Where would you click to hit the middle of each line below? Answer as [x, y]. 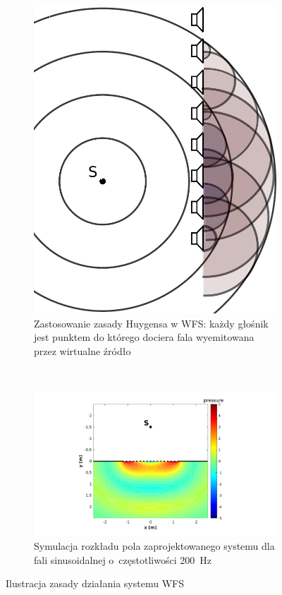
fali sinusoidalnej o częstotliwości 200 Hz [123, 559]
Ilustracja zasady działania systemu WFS [95, 583]
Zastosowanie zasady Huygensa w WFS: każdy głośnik [151, 323]
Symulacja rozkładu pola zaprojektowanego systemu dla [154, 545]
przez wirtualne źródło [82, 350]
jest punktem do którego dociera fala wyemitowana [144, 337]
